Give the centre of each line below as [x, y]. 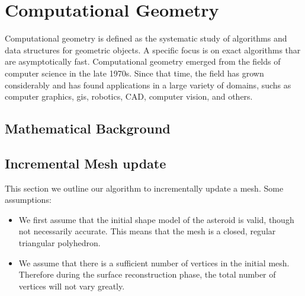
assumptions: [28, 200]
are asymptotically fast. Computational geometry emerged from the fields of [143, 61]
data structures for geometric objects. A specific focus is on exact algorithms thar [153, 50]
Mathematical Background [88, 128]
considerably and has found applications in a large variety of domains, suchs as [148, 85]
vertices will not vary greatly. [72, 286]
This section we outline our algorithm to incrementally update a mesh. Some [144, 188]
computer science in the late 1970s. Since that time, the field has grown [134, 73]
